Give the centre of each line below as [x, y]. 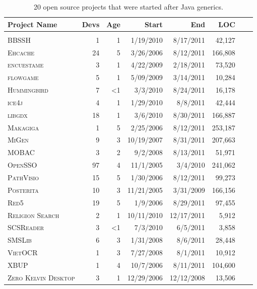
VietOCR [23, 252]
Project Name [33, 24]
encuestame [26, 65]
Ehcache [21, 52]
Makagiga [23, 127]
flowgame [23, 77]
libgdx [18, 115]
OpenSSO [22, 165]
